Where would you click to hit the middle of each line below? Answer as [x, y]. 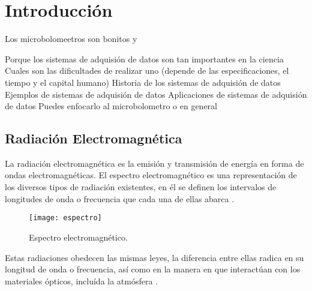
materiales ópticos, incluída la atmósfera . [82, 280]
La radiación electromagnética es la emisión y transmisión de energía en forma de [154, 163]
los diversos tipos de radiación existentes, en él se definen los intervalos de [141, 187]
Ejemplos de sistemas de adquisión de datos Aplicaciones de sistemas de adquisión [156, 94]
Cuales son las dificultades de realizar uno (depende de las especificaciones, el [147, 70]
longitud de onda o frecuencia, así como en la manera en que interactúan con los [153, 269]
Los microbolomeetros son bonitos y [71, 39]
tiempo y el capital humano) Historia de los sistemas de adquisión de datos [143, 82]
